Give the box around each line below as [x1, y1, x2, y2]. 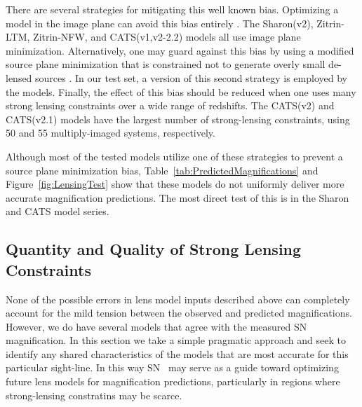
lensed [6, 70, 32, 85]
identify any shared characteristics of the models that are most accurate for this [6, 346, 349, 361]
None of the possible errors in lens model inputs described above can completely [6, 291, 350, 306]
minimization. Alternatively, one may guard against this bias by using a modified [6, 43, 354, 57]
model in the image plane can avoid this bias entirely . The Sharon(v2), [6, 15, 314, 30]
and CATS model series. [6, 204, 109, 219]
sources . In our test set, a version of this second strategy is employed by [35, 70, 347, 85]
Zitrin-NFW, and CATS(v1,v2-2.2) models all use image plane [33, 29, 301, 44]
